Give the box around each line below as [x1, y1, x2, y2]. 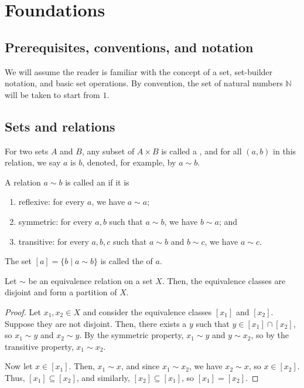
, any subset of [81, 144, 135, 157]
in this [273, 144, 296, 157]
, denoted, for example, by [82, 156, 176, 168]
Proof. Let [5, 305, 41, 318]
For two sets [5, 144, 49, 157]
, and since [121, 360, 160, 372]
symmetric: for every [18, 215, 93, 227]
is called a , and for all [161, 144, 242, 157]
